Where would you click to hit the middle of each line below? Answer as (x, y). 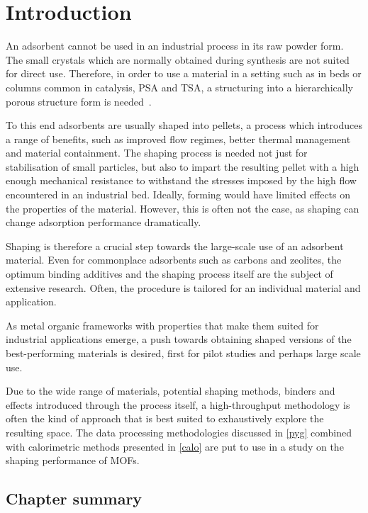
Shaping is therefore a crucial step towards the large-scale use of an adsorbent (175, 246)
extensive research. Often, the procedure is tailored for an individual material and (183, 287)
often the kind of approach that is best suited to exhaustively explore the (165, 418)
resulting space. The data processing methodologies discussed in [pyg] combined (179, 432)
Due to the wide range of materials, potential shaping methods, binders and (171, 391)
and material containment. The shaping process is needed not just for (157, 153)
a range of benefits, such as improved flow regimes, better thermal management (178, 139)
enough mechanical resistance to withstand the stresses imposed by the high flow (181, 180)
